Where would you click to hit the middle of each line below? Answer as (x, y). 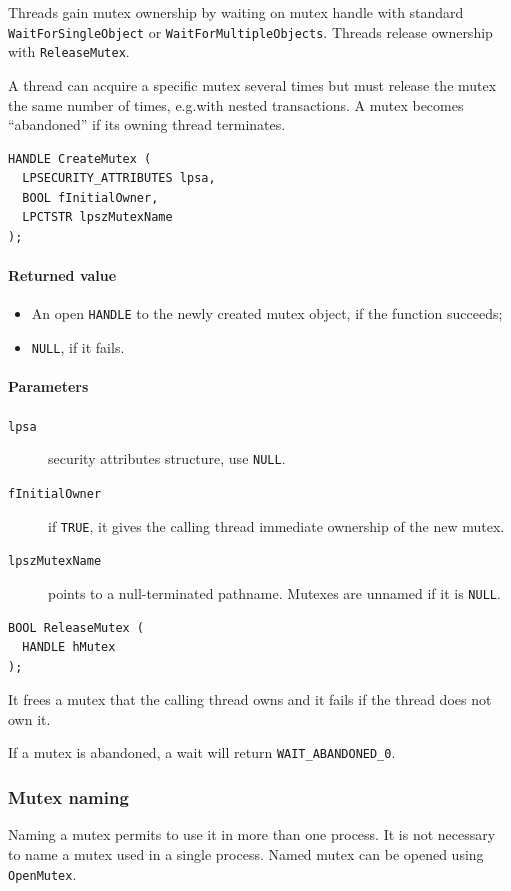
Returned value (62, 275)
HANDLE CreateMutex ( (80, 158)
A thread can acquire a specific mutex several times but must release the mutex (252, 84)
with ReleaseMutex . (69, 51)
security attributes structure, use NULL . (167, 458)
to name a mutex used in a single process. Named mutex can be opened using (246, 853)
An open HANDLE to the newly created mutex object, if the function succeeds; (267, 313)
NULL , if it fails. (78, 347)
